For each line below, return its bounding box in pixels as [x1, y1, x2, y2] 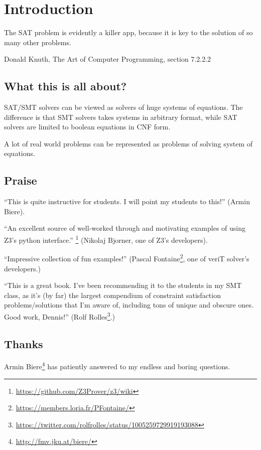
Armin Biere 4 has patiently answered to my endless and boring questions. [4, 360, 230, 372]
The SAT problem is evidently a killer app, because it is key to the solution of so [4, 27, 253, 38]
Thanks [4, 336, 43, 351]
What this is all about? [4, 78, 127, 94]
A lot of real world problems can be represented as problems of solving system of [4, 138, 253, 148]
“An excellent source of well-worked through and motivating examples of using [4, 223, 245, 233]
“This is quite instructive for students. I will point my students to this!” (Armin [4, 196, 250, 207]
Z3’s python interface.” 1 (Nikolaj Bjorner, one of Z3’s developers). [4, 233, 208, 245]
